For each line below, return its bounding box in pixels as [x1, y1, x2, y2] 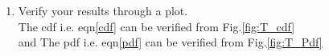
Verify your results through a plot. [18, 2, 188, 18]
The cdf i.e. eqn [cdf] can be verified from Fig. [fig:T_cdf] [18, 18, 295, 34]
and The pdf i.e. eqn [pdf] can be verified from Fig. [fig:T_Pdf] [18, 34, 323, 50]
